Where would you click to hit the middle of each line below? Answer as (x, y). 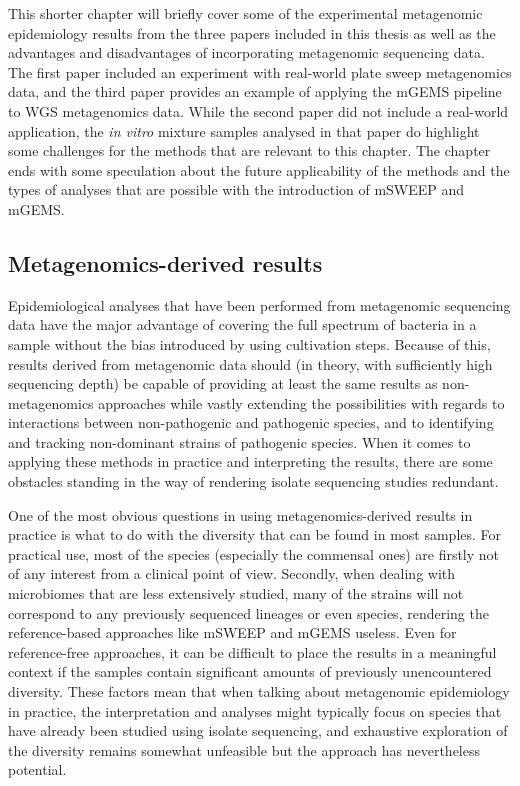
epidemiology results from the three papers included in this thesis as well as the (252, 32)
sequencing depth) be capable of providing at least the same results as (223, 383)
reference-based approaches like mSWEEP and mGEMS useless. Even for (232, 632)
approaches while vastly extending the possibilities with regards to (301, 402)
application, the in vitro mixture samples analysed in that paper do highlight (244, 130)
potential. (37, 769)
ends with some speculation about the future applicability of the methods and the (259, 169)
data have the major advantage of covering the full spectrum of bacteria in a (242, 324)
